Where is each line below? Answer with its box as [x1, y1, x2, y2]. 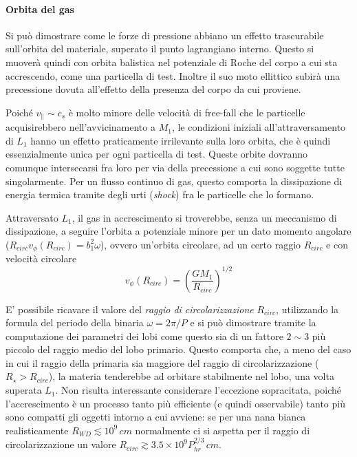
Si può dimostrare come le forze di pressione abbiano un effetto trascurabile [6, 28, 324, 42]
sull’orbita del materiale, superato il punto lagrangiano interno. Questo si [6, 41, 314, 56]
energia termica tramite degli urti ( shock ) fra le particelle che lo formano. [6, 187, 314, 202]
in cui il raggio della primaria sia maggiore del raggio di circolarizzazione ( [6, 355, 319, 370]
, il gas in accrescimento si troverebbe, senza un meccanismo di [72, 210, 337, 224]
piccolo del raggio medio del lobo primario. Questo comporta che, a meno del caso [6, 342, 351, 357]
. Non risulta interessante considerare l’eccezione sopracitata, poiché [55, 383, 342, 397]
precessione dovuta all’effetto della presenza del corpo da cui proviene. [6, 82, 301, 96]
